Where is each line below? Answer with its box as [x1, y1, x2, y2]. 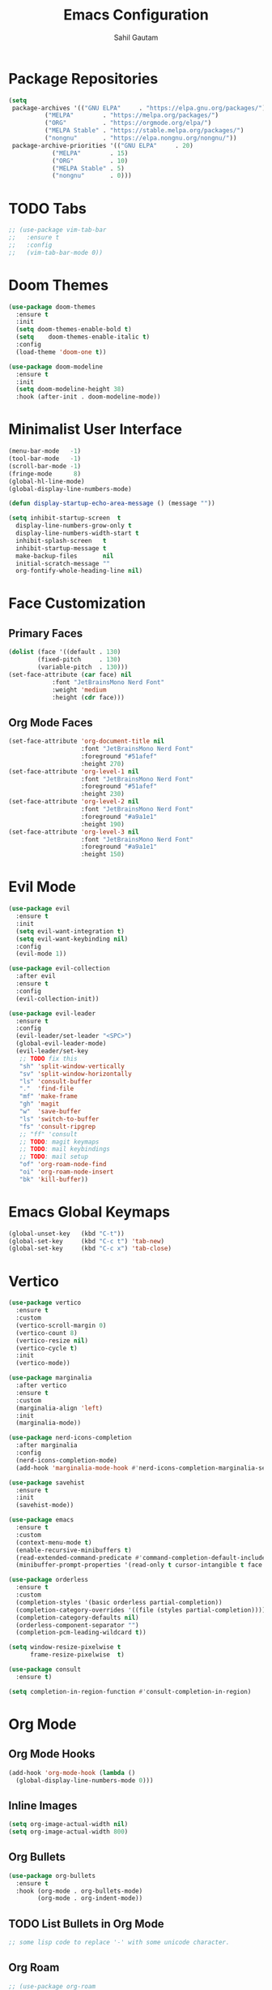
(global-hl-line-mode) [8, 477, 85, 485]
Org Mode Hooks [8, 1747, 96, 1761]
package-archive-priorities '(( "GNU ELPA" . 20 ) [11, 141, 194, 149]
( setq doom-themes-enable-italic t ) [15, 333, 151, 342]
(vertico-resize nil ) [15, 1337, 89, 1345]
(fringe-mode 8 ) [8, 469, 82, 478]
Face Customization [8, 594, 146, 613]
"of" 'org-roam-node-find [19, 1161, 107, 1169]
